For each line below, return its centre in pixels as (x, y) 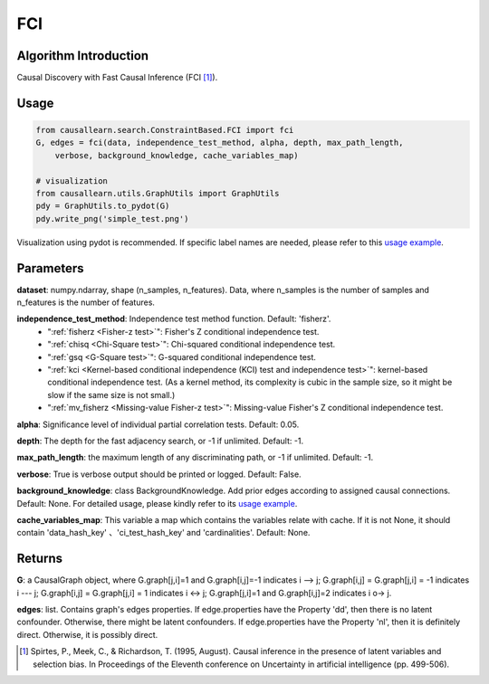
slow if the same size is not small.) (111, 394)
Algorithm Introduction (83, 56)
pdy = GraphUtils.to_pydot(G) (103, 206)
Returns (40, 559)
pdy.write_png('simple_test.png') (112, 218)
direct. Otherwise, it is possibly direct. (87, 634)
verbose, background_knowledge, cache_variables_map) (177, 155)
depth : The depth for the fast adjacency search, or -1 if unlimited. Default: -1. (160, 441)
